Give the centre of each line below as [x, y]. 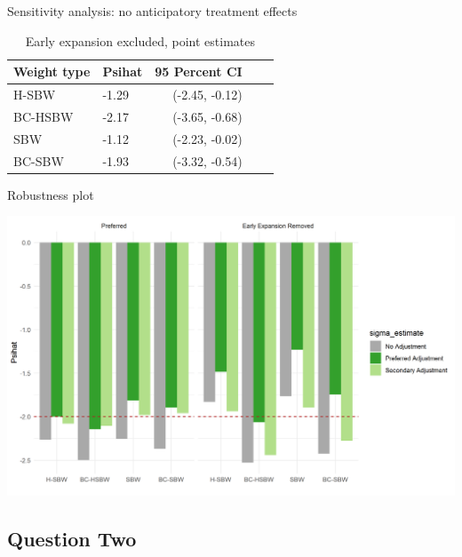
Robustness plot [51, 194]
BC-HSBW [44, 116]
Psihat [123, 72]
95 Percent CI [199, 72]
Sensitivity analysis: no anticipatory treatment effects [152, 11]
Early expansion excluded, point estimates [140, 40]
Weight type [52, 72]
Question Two [72, 538]
